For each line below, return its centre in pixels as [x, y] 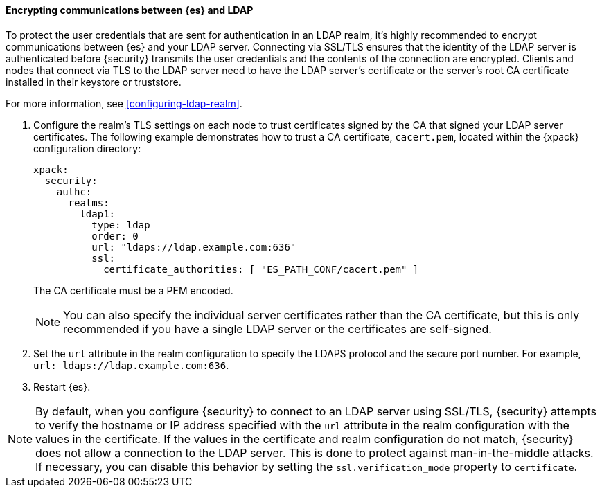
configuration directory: [87, 148]
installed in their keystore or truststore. [94, 82]
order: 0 [115, 236]
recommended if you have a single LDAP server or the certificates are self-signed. [277, 329]
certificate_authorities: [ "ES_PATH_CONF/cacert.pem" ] [261, 269]
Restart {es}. [62, 386]
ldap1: [98, 214]
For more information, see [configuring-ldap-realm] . [124, 103]
